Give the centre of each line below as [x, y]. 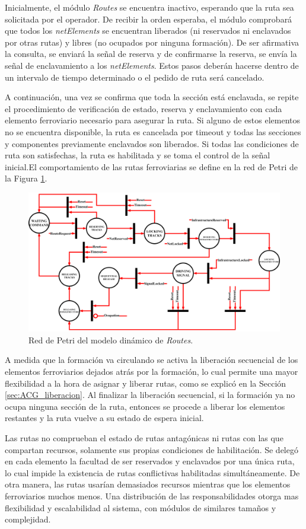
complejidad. [28, 519]
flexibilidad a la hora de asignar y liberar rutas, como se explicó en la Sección [146, 383]
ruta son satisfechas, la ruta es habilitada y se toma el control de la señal [138, 155]
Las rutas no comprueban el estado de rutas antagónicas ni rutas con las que [144, 438]
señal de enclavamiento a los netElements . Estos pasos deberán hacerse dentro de [152, 65]
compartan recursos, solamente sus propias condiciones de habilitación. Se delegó [152, 449]
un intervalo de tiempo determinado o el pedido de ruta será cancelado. [135, 77]
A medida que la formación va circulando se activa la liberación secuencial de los [152, 360]
